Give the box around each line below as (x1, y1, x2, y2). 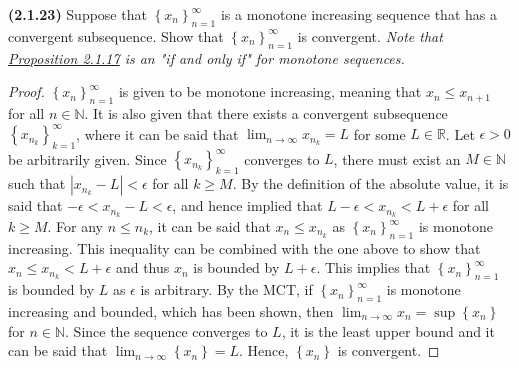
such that (8, 173, 66, 194)
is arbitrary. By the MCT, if (140, 279, 313, 300)
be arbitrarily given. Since (8, 148, 167, 169)
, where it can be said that (76, 123, 239, 144)
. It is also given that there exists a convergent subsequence (84, 102, 448, 123)
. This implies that (316, 257, 431, 278)
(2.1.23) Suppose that (8, 4, 147, 24)
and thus (115, 257, 170, 278)
